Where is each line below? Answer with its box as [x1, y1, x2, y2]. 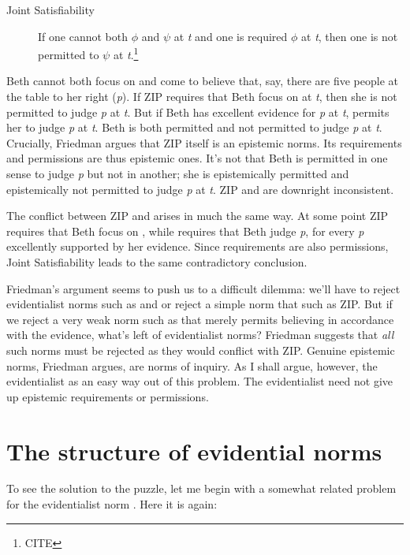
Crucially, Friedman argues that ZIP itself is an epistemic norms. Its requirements [6, 134, 402, 151]
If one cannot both [38, 28, 128, 44]
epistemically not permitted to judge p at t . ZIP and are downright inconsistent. [6, 181, 394, 197]
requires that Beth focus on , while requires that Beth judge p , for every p [6, 222, 364, 239]
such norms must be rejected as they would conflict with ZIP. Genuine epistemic [6, 341, 395, 358]
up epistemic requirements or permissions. [6, 388, 209, 404]
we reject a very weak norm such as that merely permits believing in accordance [6, 311, 394, 327]
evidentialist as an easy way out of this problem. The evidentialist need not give [6, 373, 393, 389]
